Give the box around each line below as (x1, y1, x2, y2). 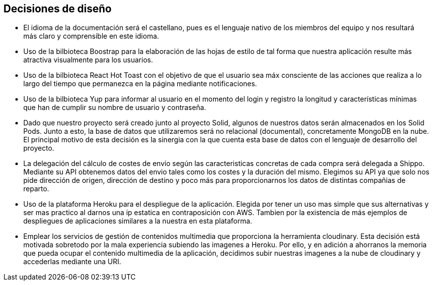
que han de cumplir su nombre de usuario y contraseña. (23, 103, 206, 112)
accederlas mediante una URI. (23, 257, 121, 266)
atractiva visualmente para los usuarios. (23, 56, 153, 64)
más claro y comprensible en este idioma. (23, 32, 159, 41)
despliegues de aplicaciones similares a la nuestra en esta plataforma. (23, 217, 252, 226)
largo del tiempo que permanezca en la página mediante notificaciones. (23, 79, 257, 88)
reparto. (23, 184, 50, 193)
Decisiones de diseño (3, 2, 112, 15)
